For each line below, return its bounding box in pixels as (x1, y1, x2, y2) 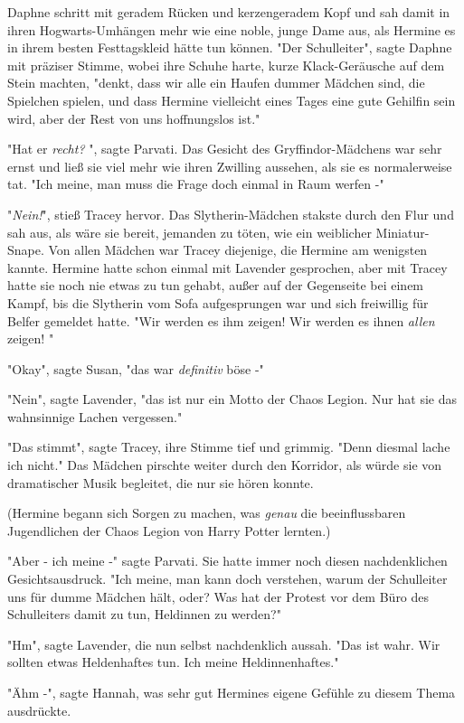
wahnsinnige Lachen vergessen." (7, 407, 183, 426)
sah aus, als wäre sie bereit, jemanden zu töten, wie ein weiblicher (7, 222, 372, 241)
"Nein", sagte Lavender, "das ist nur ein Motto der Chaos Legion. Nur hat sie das (7, 390, 457, 408)
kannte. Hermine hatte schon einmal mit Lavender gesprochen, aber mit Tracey (7, 258, 448, 277)
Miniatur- (375, 222, 430, 241)
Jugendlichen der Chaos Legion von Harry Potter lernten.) (7, 521, 331, 540)
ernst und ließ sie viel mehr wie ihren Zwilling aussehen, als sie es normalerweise (7, 156, 452, 175)
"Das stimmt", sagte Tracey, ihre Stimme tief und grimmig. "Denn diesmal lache (7, 437, 450, 456)
